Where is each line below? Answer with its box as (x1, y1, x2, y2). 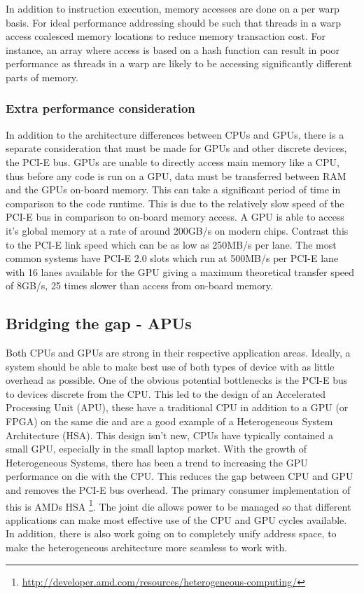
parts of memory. (6, 69, 78, 84)
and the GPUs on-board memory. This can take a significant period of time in (6, 182, 341, 197)
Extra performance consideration (6, 99, 195, 117)
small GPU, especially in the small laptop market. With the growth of (6, 441, 307, 456)
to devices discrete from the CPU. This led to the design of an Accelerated (6, 386, 326, 401)
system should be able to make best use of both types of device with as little (6, 359, 335, 373)
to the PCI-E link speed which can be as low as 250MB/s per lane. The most (6, 237, 337, 251)
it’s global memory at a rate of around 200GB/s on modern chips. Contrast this (6, 223, 349, 237)
